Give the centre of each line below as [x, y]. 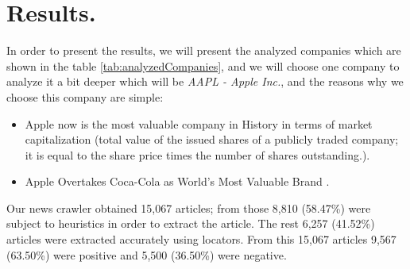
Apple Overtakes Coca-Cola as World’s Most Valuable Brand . [177, 181]
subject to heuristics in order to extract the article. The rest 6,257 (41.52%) [191, 223]
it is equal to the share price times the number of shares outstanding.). [197, 154]
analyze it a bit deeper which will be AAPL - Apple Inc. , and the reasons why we [205, 81]
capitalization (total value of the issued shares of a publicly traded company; [212, 139]
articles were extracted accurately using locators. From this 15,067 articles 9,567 [201, 239]
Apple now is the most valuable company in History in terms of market [199, 123]
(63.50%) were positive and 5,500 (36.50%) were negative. [147, 254]
